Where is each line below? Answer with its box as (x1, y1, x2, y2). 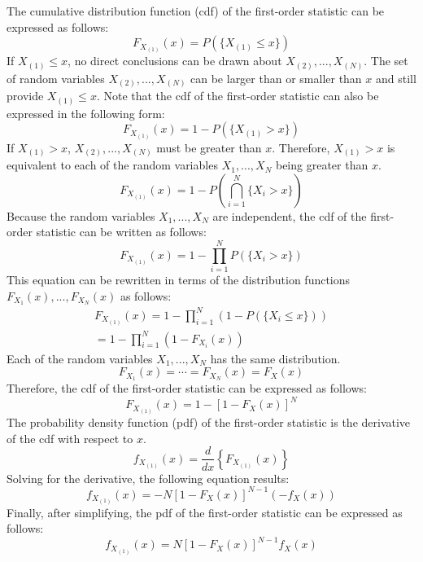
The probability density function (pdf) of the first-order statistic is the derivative (7, 414, 411, 431)
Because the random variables (7, 207, 155, 224)
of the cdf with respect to (7, 429, 133, 446)
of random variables (7, 69, 105, 86)
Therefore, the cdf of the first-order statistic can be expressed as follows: (7, 380, 367, 397)
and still (375, 69, 416, 86)
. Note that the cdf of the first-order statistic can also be (96, 87, 379, 104)
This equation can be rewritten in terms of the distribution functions (7, 270, 351, 288)
